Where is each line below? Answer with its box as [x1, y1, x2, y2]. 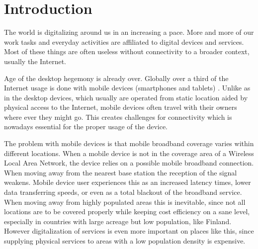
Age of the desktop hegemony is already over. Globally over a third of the [4, 73, 229, 83]
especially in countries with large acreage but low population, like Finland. [4, 216, 232, 226]
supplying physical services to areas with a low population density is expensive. [4, 236, 246, 246]
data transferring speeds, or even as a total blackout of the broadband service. [4, 187, 242, 197]
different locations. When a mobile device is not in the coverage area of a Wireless [4, 148, 254, 158]
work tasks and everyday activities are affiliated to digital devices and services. [4, 36, 244, 47]
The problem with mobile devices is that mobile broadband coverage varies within [4, 138, 254, 149]
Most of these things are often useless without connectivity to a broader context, [4, 46, 250, 57]
